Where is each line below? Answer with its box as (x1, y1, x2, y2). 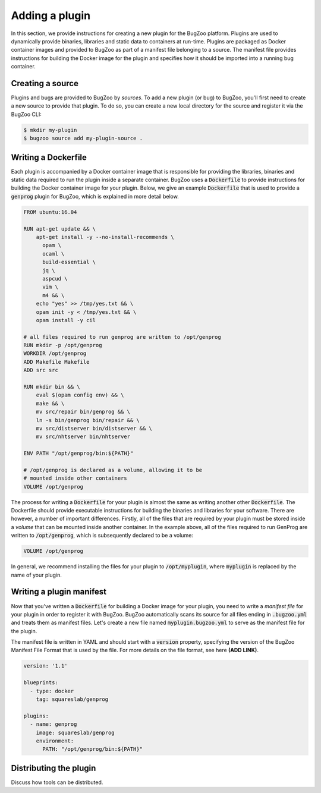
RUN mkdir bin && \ (23, 383, 80, 391)
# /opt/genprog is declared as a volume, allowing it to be (23, 467, 203, 473)
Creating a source (11, 78, 78, 89)
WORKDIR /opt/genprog (23, 350, 87, 357)
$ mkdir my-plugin (23, 127, 77, 133)
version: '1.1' (23, 663, 68, 669)
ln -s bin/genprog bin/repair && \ (36, 417, 140, 423)
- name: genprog (30, 721, 77, 728)
